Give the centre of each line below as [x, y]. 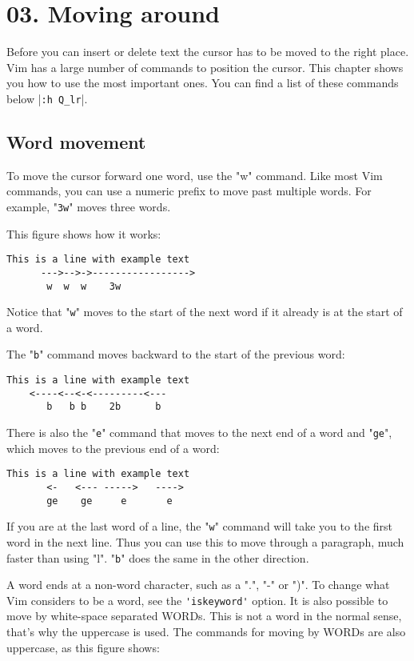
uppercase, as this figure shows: [83, 647]
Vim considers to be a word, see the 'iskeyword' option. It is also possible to [197, 600]
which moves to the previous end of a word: [113, 448]
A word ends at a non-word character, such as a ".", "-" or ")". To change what [198, 585]
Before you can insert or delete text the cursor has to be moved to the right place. [208, 52]
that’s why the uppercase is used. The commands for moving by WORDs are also [206, 632]
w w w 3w [84, 286]
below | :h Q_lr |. [47, 98]
